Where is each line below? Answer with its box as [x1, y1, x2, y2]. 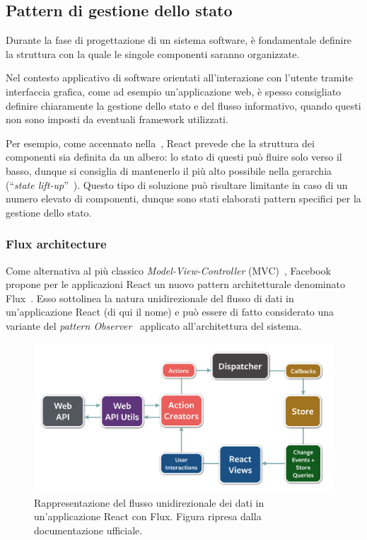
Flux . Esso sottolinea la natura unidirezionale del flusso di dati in [6, 290, 294, 305]
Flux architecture [6, 235, 107, 253]
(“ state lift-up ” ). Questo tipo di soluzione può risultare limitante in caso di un [6, 177, 348, 192]
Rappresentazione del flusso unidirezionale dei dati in [34, 495, 264, 510]
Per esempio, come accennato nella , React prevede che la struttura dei [6, 135, 315, 150]
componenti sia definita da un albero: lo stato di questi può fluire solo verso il [6, 149, 342, 164]
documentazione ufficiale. [34, 522, 143, 537]
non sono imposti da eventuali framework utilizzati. [6, 112, 228, 127]
